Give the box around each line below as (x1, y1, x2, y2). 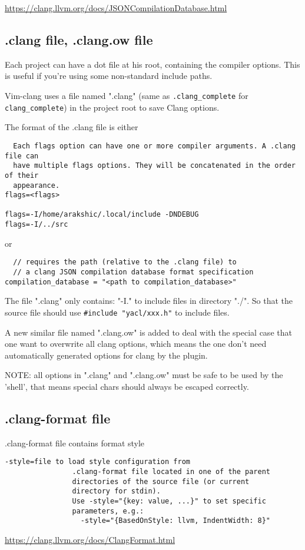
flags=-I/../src (5, 220, 68, 229)
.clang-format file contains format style (5, 436, 145, 449)
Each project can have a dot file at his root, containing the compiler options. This (5, 58, 300, 70)
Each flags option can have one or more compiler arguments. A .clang (13, 141, 296, 150)
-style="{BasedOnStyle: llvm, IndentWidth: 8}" (80, 516, 271, 525)
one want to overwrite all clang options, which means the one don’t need (5, 337, 267, 350)
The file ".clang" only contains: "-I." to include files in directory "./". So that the (5, 294, 293, 307)
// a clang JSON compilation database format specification (13, 268, 254, 277)
